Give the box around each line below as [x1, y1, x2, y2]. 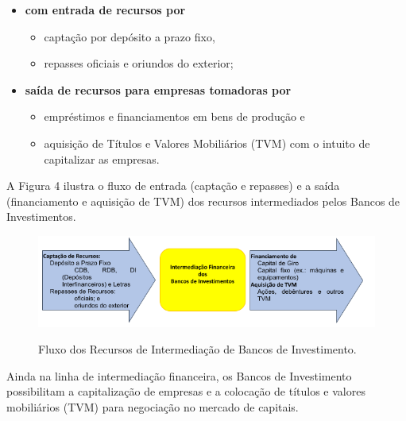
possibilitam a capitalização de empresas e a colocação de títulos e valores [6, 383, 365, 400]
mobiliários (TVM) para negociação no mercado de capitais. [6, 399, 299, 415]
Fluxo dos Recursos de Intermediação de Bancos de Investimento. [38, 341, 357, 357]
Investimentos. [6, 208, 76, 225]
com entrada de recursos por [25, 2, 186, 17]
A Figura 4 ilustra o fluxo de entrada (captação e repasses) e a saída [6, 177, 340, 194]
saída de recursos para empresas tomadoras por [25, 81, 292, 98]
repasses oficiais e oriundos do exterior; [44, 55, 234, 71]
